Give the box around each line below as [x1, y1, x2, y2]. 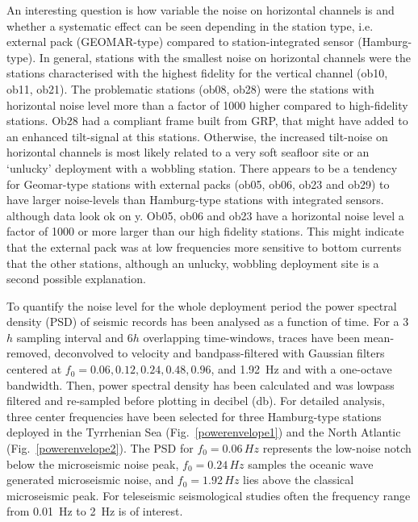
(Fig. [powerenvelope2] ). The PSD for [6, 440, 194, 457]
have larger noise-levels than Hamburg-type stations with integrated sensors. [6, 191, 384, 208]
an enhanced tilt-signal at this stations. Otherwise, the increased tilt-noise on [6, 127, 388, 144]
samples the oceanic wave [248, 455, 374, 472]
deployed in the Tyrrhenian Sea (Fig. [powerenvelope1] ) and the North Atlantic [6, 424, 401, 441]
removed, [6, 345, 51, 361]
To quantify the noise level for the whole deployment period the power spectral [6, 297, 397, 314]
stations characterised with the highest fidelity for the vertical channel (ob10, [6, 65, 388, 81]
